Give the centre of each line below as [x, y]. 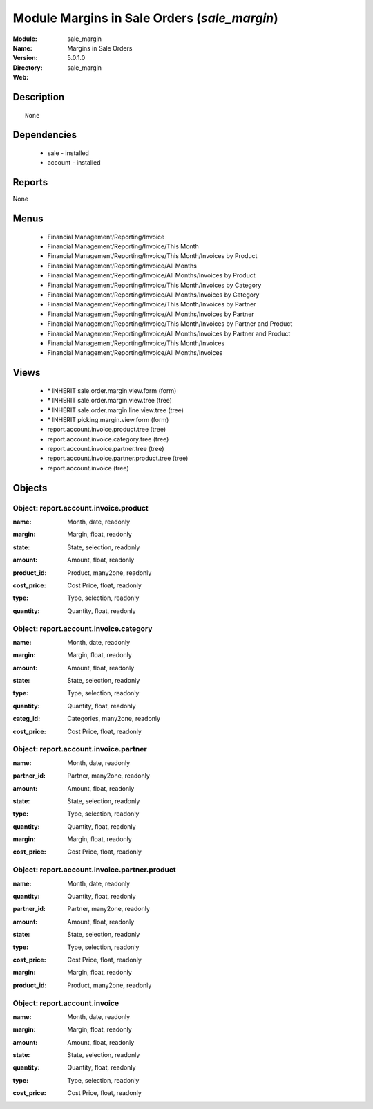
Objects [30, 488]
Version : [25, 58]
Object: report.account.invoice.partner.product [94, 870]
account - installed [74, 163]
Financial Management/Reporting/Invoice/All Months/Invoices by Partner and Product [169, 333]
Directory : [28, 67]
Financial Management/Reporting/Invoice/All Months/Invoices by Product [151, 275]
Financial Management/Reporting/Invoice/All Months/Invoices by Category [153, 295]
